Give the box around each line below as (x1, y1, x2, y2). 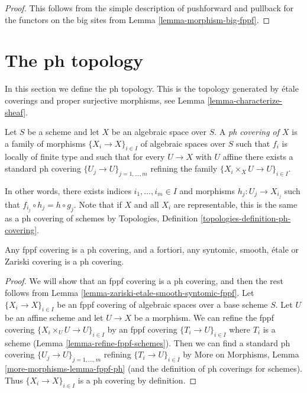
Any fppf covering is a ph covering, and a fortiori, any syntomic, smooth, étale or (5, 243, 299, 256)
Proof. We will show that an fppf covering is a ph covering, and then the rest (5, 275, 283, 287)
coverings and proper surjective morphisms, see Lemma (5, 94, 205, 106)
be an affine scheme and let (5, 311, 104, 324)
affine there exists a (222, 150, 293, 163)
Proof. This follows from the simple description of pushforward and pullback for (5, 2, 294, 14)
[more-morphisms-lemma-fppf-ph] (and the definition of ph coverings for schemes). (5, 362, 303, 375)
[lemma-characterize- (207, 94, 283, 106)
